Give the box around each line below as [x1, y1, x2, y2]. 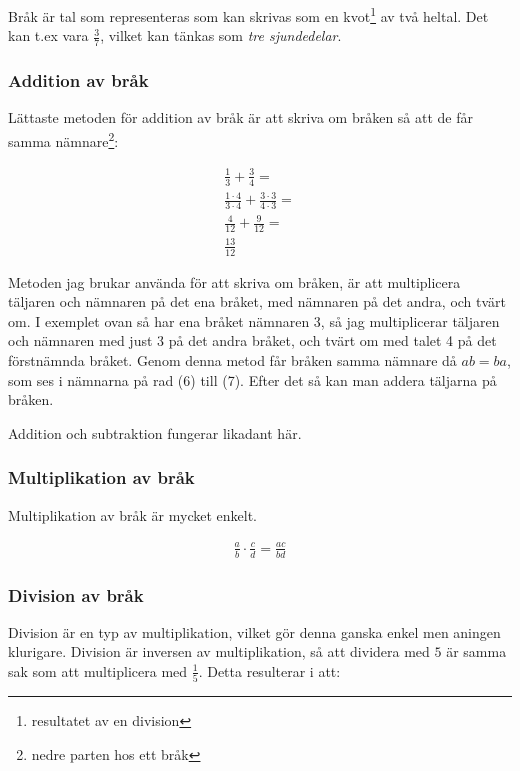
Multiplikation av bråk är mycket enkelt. [8, 504, 257, 525]
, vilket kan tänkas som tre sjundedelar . [100, 25, 342, 46]
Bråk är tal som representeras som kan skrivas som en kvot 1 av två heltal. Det [8, 3, 489, 26]
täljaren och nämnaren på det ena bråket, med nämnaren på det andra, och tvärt [8, 291, 507, 312]
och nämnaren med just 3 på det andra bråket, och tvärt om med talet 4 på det [8, 330, 497, 351]
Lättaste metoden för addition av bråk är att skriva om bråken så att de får [8, 107, 473, 128]
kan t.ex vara [8, 25, 89, 46]
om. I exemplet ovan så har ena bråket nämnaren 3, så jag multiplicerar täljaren [8, 310, 500, 331]
